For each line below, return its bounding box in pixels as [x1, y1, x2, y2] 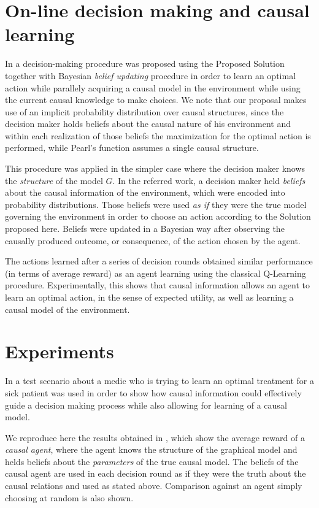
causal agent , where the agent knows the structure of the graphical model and [5, 443, 298, 456]
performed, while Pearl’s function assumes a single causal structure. [5, 141, 259, 154]
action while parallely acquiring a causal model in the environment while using [5, 81, 301, 94]
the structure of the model [5, 174, 103, 187]
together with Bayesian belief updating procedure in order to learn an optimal [5, 69, 296, 82]
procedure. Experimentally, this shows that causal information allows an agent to [5, 279, 310, 291]
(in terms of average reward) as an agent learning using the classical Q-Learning [5, 266, 306, 279]
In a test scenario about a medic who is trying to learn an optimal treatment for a [5, 374, 315, 387]
